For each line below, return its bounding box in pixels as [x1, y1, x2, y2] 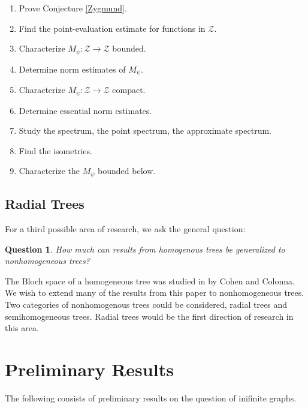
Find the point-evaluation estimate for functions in [19, 22, 206, 34]
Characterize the [19, 164, 80, 177]
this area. [5, 322, 39, 334]
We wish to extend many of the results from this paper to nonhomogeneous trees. [5, 286, 304, 299]
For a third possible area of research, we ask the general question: [5, 222, 246, 235]
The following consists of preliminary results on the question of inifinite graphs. [5, 391, 297, 404]
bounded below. [98, 164, 156, 177]
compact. [112, 83, 146, 96]
